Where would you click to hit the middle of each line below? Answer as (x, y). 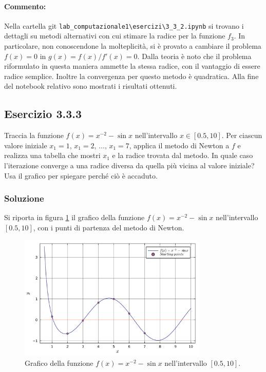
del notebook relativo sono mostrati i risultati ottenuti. (91, 86)
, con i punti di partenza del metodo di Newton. (109, 227)
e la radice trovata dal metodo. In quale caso (183, 155)
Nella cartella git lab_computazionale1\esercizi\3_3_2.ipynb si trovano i (124, 25)
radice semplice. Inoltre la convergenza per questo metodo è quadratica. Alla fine (131, 76)
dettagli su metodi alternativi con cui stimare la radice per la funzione (115, 36)
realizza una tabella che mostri (52, 155)
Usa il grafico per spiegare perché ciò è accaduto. (81, 175)
